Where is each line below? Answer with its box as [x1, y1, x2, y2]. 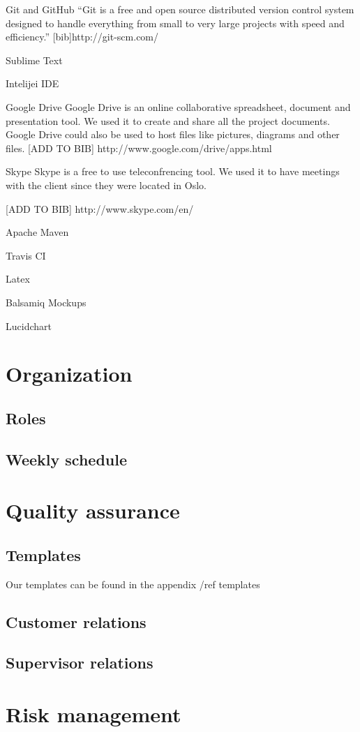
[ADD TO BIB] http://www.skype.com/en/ [6, 201, 194, 216]
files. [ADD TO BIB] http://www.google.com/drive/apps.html [6, 140, 272, 155]
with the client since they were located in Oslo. [6, 177, 207, 192]
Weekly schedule [6, 448, 128, 470]
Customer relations [6, 611, 147, 632]
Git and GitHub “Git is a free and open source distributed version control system [6, 2, 354, 16]
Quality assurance [6, 496, 180, 525]
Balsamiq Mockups [6, 294, 87, 309]
